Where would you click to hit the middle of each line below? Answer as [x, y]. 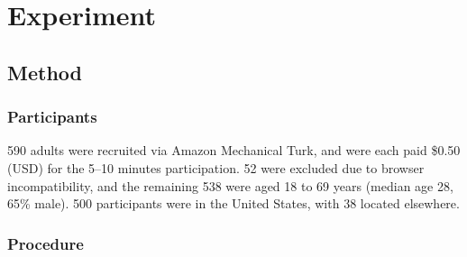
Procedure [46, 243]
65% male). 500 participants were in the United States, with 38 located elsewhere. [233, 203]
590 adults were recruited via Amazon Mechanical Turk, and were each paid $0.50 [234, 150]
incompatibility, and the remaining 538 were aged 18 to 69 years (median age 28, [230, 185]
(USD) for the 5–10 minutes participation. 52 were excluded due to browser [216, 167]
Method [45, 72]
